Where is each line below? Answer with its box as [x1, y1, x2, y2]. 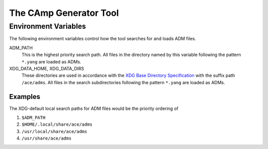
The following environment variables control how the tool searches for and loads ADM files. [9, 36, 196, 42]
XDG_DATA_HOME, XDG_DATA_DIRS [9, 65, 84, 71]
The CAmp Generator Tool [9, 7, 119, 18]
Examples [9, 92, 41, 101]
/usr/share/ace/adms [21, 136, 72, 141]
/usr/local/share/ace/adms [21, 129, 87, 134]
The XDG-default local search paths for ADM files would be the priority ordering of [9, 105, 179, 111]
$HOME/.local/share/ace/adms [21, 122, 93, 127]
